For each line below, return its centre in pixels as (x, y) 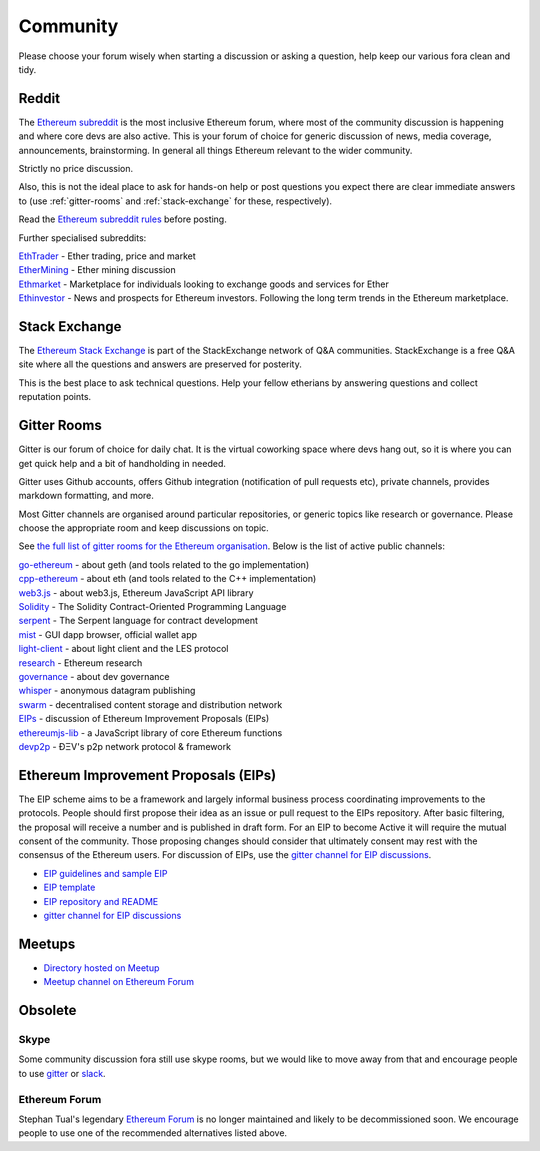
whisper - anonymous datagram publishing (107, 691)
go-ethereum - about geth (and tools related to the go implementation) (164, 564)
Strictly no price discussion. (76, 169)
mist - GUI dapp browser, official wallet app (108, 634)
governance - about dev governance (94, 676)
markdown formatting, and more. (86, 496)
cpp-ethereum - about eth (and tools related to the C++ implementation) (167, 579)
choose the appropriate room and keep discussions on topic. (143, 528)
